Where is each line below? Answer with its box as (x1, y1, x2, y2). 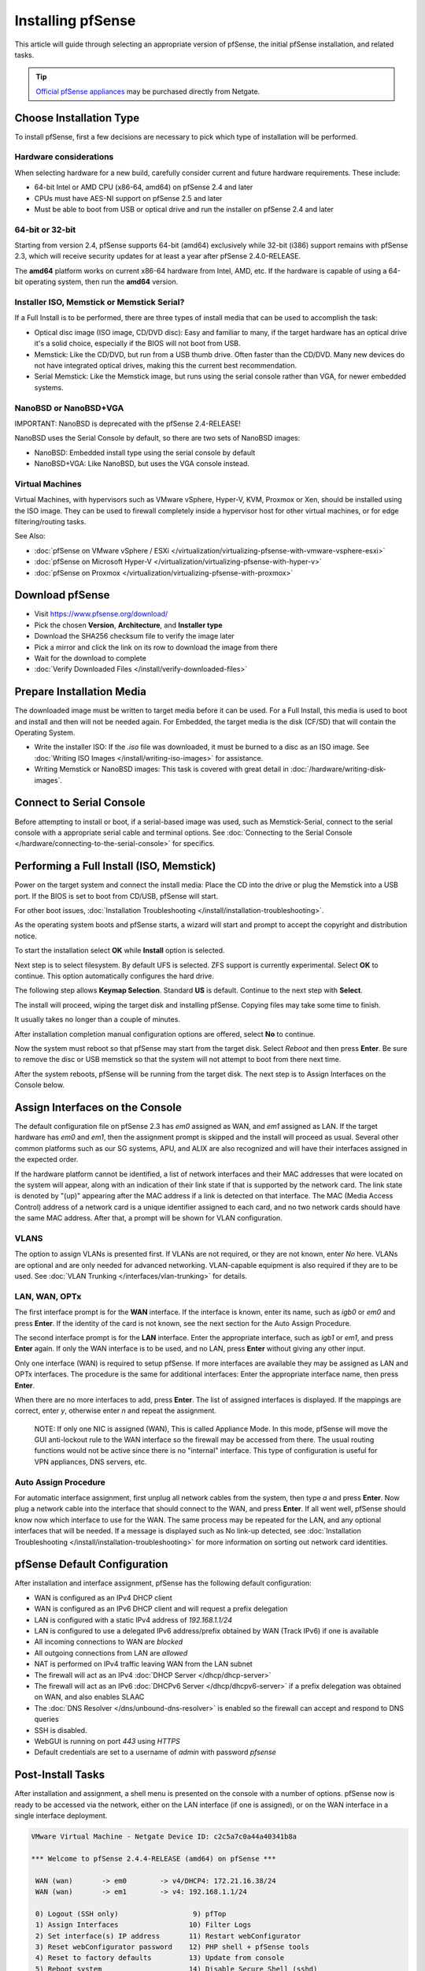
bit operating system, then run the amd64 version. (14, 277, 179, 287)
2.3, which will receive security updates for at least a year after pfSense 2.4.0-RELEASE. (14, 251, 301, 261)
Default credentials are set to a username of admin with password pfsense (34, 1747, 277, 1757)
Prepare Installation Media (14, 685, 147, 699)
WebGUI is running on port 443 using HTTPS (34, 1736, 180, 1746)
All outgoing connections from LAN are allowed (34, 1648, 188, 1657)
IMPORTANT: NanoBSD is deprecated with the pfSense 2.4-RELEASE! (14, 419, 242, 428)
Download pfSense (14, 588, 110, 602)
